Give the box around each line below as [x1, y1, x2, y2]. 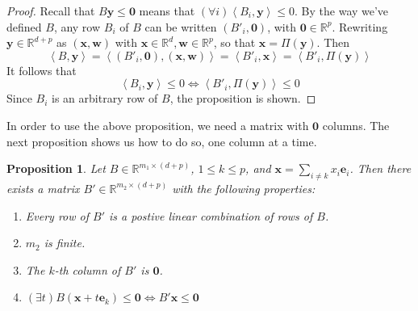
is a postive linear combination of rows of [109, 207, 313, 224]
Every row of [25, 207, 90, 224]
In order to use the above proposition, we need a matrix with [6, 116, 309, 133]
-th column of [54, 261, 121, 278]
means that [139, 2, 195, 19]
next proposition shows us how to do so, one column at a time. [6, 132, 317, 149]
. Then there [349, 160, 412, 177]
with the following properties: [172, 179, 316, 196]
